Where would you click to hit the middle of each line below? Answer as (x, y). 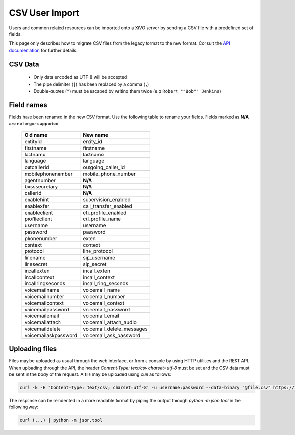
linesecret (36, 264)
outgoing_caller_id (104, 167)
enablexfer (37, 206)
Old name (36, 135)
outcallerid (37, 167)
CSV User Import (44, 13)
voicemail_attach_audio (110, 322)
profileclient (38, 219)
